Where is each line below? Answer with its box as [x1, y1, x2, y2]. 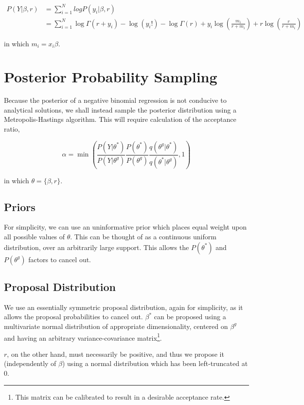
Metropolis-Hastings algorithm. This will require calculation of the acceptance [4, 114, 236, 124]
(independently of [4, 358, 56, 368]
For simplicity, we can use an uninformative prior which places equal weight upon [4, 222, 247, 232]
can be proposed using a [154, 311, 226, 322]
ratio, [4, 124, 20, 134]
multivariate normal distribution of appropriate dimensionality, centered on [4, 321, 228, 331]
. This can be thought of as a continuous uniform [70, 231, 216, 241]
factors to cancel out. [28, 254, 91, 264]
